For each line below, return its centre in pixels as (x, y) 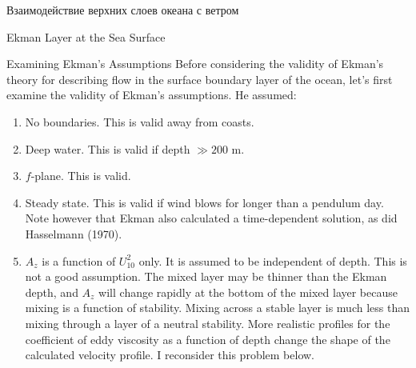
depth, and (52, 292)
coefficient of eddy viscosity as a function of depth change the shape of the (208, 339)
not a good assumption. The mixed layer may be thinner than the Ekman (206, 276)
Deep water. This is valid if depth (108, 148)
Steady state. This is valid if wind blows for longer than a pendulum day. (204, 202)
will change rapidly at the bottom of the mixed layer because (248, 292)
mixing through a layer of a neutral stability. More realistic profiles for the (208, 323)
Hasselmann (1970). (74, 233)
